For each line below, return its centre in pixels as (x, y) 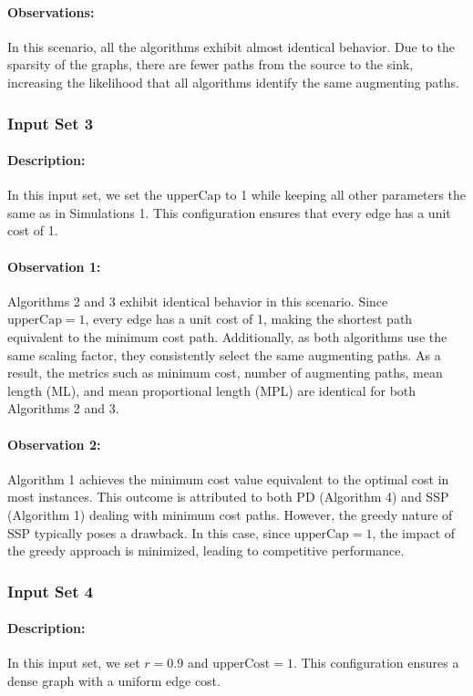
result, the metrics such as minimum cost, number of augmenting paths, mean (225, 373)
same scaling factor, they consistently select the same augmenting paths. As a (224, 354)
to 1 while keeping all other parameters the (345, 195)
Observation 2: (54, 444)
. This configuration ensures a (376, 663)
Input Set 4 (51, 591)
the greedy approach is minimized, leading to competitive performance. (206, 551)
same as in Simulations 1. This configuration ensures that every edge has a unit (229, 212)
